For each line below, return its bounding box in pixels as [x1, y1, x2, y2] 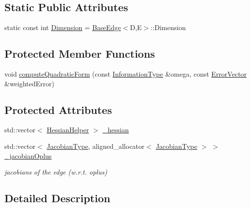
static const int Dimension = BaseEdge [4, 22, 121, 32]
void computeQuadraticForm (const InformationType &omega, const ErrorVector [4, 69, 247, 79]
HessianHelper [47, 125, 89, 135]
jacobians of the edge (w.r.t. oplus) [4, 167, 107, 177]
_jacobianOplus [4, 150, 52, 160]
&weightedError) [4, 78, 54, 88]
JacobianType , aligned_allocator [47, 141, 145, 151]
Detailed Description [4, 191, 111, 206]
